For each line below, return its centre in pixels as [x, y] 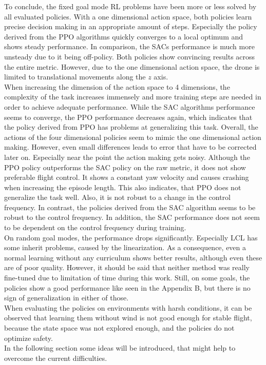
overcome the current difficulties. [56, 358]
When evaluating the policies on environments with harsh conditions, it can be [128, 307]
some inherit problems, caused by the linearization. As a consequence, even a [125, 247]
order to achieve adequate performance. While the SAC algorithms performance [130, 106]
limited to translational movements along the [75, 77]
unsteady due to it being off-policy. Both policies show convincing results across [130, 56]
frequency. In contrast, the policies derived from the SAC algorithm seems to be [130, 207]
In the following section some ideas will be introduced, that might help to [120, 348]
